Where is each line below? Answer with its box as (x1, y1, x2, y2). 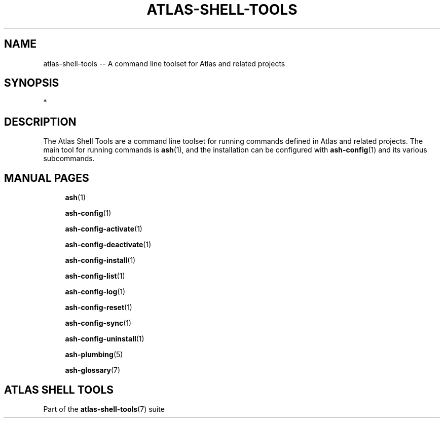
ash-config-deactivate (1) (65, 240, 152, 249)
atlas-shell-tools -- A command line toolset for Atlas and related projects (43, 59, 285, 68)
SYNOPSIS (4, 76, 59, 90)
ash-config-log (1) (65, 287, 126, 296)
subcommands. (43, 154, 95, 163)
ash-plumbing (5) (65, 350, 123, 359)
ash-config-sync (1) (65, 319, 132, 328)
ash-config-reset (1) (65, 303, 132, 312)
